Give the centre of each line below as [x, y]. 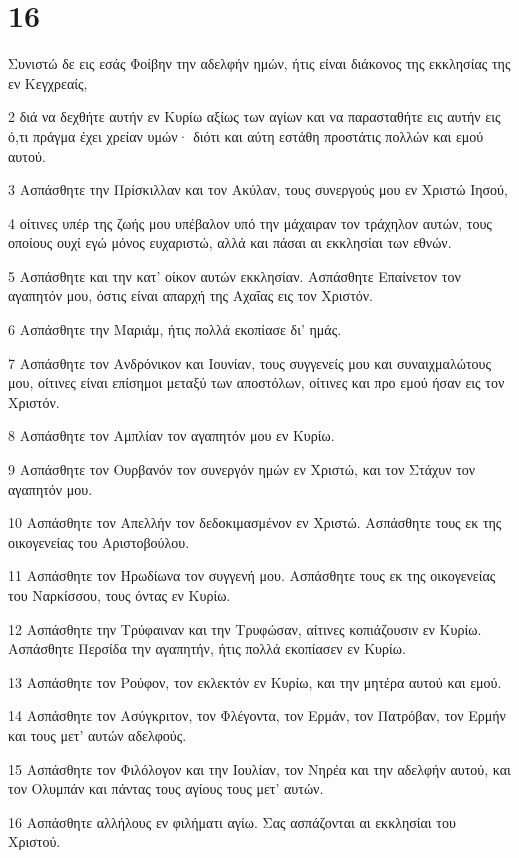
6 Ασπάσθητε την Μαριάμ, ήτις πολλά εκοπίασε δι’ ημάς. [175, 329]
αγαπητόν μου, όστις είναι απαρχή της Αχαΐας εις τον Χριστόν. [190, 295]
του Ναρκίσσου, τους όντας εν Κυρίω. [119, 595]
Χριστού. [34, 841]
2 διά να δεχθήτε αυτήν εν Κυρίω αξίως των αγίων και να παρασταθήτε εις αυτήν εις [254, 116]
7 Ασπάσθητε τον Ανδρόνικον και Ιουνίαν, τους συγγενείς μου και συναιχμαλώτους [250, 362]
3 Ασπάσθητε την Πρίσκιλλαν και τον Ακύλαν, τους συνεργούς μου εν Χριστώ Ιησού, [258, 189]
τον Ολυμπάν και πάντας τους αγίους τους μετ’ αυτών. [166, 788]
